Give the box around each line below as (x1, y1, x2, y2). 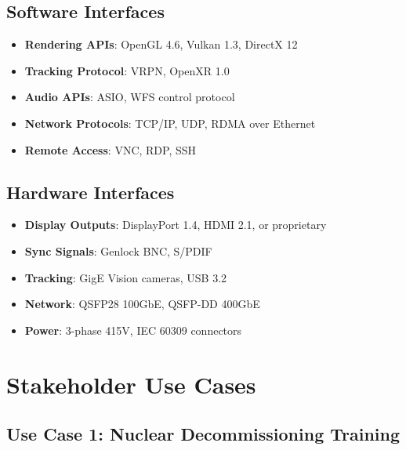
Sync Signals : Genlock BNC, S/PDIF (24, 242, 212, 259)
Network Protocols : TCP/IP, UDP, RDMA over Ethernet (24, 114, 316, 131)
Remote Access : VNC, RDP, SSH (24, 141, 197, 158)
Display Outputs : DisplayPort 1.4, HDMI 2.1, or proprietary (24, 216, 327, 233)
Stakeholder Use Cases (6, 368, 256, 400)
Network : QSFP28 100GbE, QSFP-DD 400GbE (24, 296, 260, 312)
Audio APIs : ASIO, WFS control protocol (24, 89, 235, 105)
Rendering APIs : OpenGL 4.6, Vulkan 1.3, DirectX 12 (24, 36, 298, 53)
